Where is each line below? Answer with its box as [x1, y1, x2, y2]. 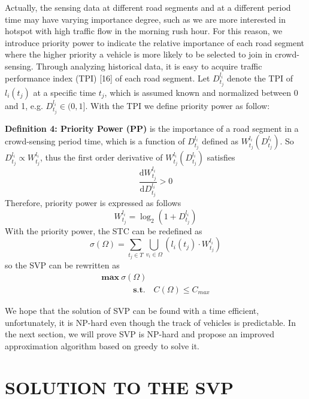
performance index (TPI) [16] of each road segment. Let [5, 71, 210, 84]
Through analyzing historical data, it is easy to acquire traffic [36, 59, 262, 72]
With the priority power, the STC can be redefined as [5, 224, 202, 237]
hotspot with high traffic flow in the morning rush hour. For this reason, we [5, 25, 283, 37]
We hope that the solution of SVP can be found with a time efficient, [5, 304, 259, 316]
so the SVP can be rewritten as [5, 259, 120, 271]
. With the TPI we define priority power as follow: [85, 99, 270, 111]
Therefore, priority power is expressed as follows [5, 197, 181, 209]
